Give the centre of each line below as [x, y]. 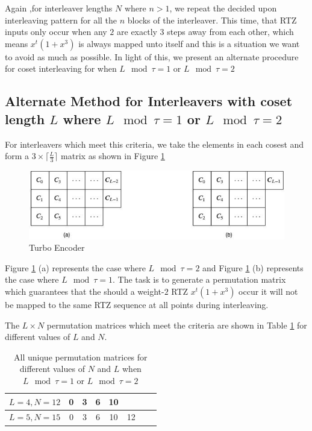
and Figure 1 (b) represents [253, 267]
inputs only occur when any [56, 32]
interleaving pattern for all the [61, 20]
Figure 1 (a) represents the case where [75, 267]
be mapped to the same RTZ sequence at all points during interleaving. [137, 305]
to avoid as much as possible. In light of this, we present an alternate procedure [152, 56]
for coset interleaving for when [61, 68]
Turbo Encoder [57, 247]
